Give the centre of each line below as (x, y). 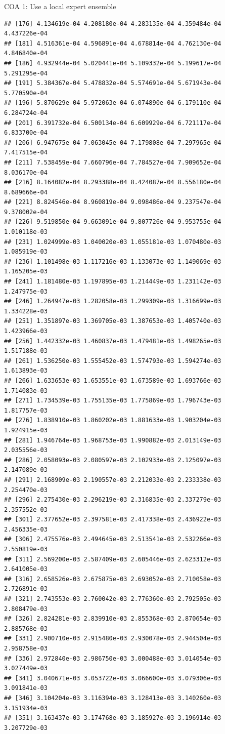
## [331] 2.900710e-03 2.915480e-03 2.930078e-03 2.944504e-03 (113, 639)
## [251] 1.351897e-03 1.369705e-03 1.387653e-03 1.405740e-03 (113, 321)
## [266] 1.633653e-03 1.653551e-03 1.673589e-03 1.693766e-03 (113, 380)
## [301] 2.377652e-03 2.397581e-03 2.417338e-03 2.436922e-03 (113, 520)
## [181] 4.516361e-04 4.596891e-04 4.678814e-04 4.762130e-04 (113, 43)
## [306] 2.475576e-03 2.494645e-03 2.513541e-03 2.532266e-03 (113, 539)
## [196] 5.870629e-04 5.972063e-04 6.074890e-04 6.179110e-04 (113, 103)
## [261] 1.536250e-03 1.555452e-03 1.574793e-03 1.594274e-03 (113, 361)
